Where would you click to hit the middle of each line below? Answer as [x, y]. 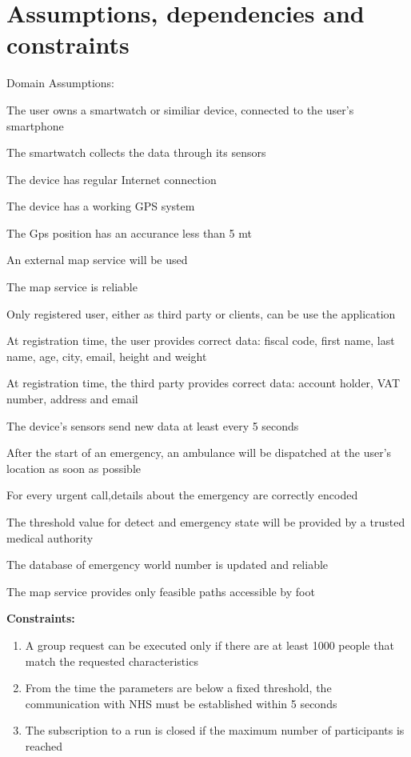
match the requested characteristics [112, 661]
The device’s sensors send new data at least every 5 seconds [153, 425]
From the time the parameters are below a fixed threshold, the [178, 688]
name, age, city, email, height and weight [107, 356]
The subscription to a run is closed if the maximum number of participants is [215, 730]
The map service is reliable [72, 287]
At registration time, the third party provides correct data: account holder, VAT [204, 383]
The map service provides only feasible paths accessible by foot [161, 591]
